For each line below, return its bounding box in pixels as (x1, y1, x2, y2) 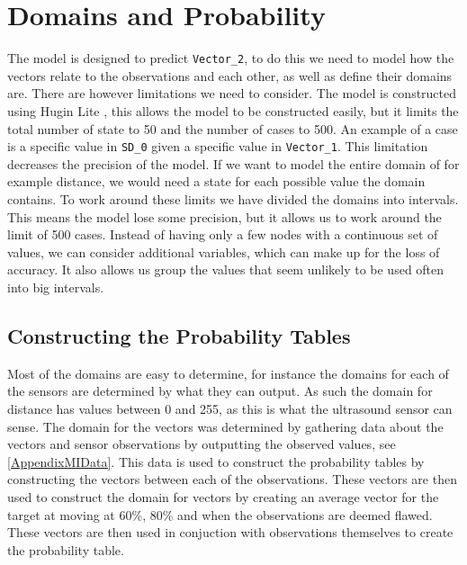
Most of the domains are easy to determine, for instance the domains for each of (7, 363, 449, 382)
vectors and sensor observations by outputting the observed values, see (7, 435, 396, 453)
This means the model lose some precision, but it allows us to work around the (7, 207, 442, 226)
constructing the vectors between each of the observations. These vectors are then (7, 470, 457, 489)
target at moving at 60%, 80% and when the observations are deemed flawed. (7, 505, 433, 524)
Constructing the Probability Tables (7, 321, 351, 349)
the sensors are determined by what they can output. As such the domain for (7, 381, 433, 400)
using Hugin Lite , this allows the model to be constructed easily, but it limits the (7, 101, 459, 120)
